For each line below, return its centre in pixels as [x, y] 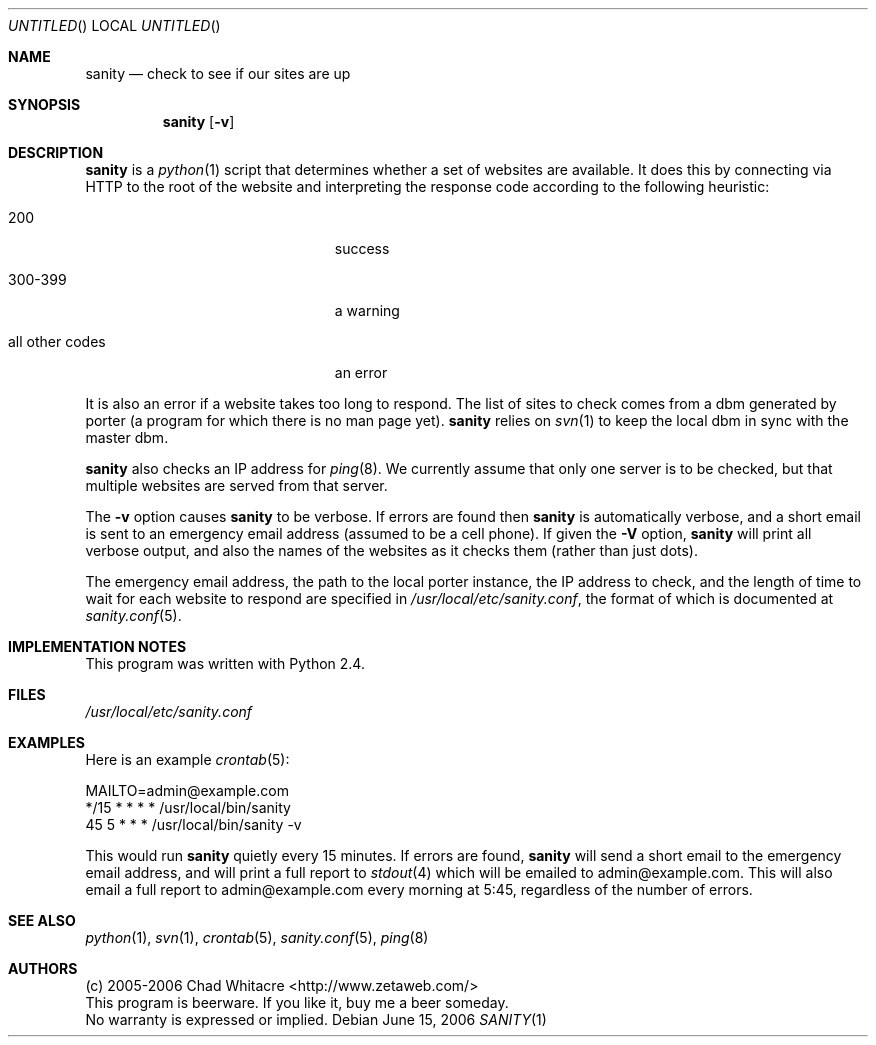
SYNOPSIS [44, 104]
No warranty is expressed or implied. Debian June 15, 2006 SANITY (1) [316, 1019]
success [362, 248]
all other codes [57, 341]
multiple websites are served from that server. [236, 485]
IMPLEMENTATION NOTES [97, 646]
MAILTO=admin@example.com [187, 790]
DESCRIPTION [56, 152]
